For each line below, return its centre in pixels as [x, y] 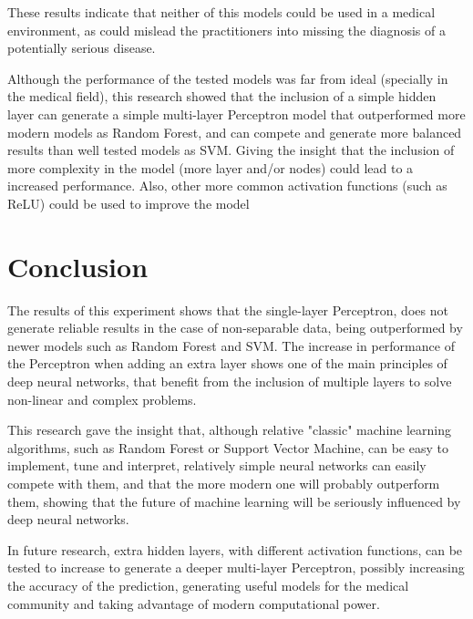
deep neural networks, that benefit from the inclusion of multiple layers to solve [230, 382]
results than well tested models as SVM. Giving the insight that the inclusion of [231, 150]
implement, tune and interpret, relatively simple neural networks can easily [217, 465]
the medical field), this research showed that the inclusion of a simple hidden [222, 96]
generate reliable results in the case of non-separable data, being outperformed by [235, 328]
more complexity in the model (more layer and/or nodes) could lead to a [211, 167]
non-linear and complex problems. [102, 399]
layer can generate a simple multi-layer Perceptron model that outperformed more [236, 113]
